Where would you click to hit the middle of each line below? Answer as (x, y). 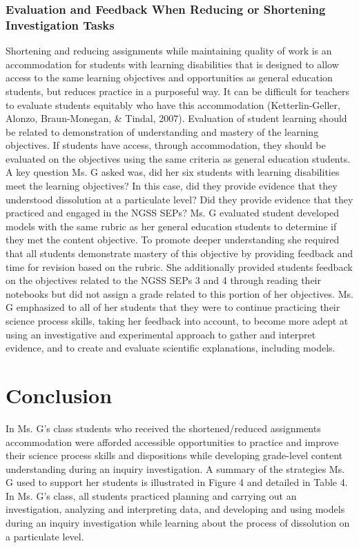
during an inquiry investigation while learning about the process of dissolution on (178, 523)
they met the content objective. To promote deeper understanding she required (173, 240)
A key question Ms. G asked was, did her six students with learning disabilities (173, 172)
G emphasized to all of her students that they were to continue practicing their (173, 307)
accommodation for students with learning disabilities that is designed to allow (172, 64)
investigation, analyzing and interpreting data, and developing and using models (175, 509)
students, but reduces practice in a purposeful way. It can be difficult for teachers (177, 91)
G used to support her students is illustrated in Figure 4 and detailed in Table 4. (177, 482)
